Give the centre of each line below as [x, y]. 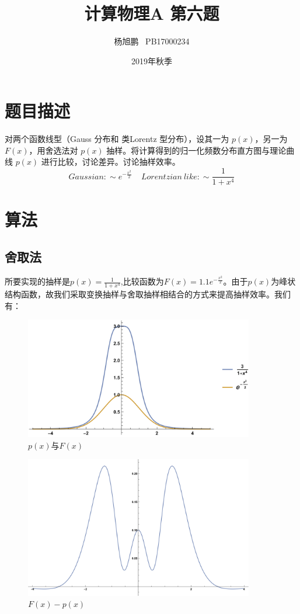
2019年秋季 [152, 60]
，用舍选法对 [53, 150]
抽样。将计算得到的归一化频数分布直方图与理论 [196, 150]
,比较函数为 [142, 281]
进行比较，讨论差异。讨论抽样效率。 [111, 162]
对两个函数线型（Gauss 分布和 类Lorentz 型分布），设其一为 [117, 139]
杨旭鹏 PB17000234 [152, 41]
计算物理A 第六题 [152, 13]
